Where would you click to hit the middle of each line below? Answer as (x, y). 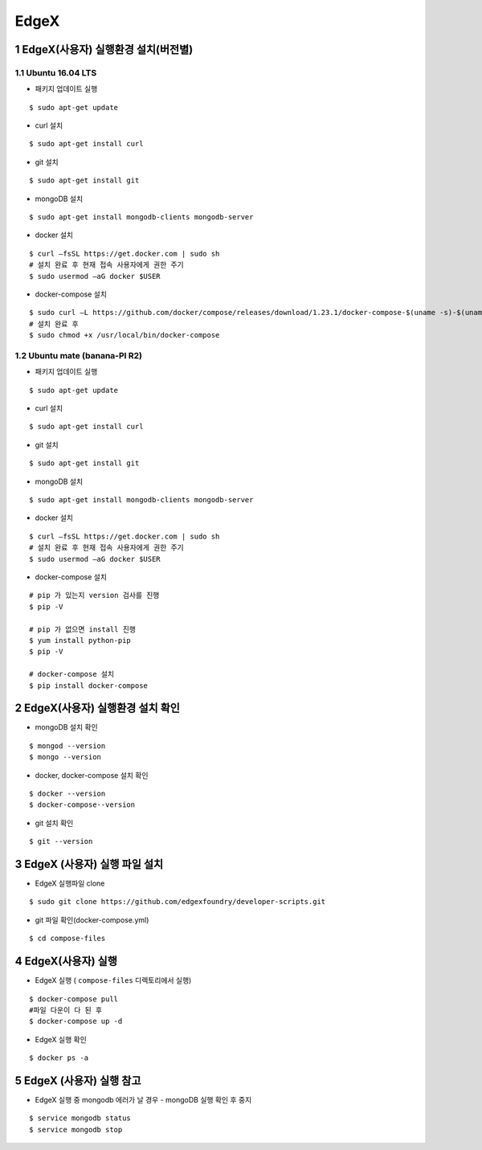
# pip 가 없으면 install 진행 (83, 629)
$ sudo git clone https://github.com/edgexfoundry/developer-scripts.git (178, 902)
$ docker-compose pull (74, 999)
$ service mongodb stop (76, 1130)
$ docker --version (67, 793)
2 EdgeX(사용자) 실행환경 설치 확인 (98, 708)
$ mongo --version (65, 757)
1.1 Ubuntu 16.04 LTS (56, 72)
